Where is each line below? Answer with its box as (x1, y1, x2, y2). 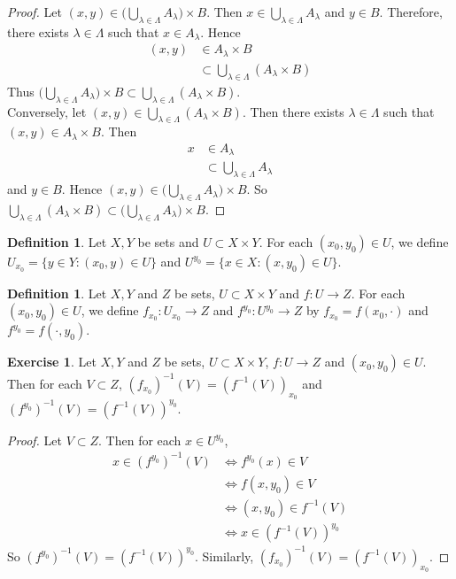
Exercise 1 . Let (7, 352, 97, 371)
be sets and (137, 232, 199, 251)
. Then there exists (242, 102, 344, 120)
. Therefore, (379, 3, 443, 20)
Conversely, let (7, 102, 87, 120)
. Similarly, (194, 546, 254, 565)
